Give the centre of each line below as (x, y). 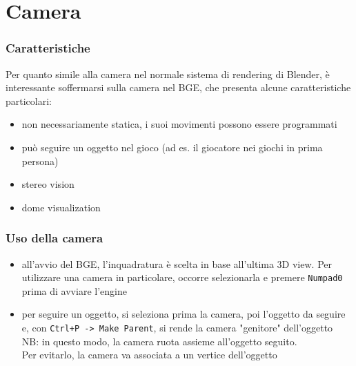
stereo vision (48, 184)
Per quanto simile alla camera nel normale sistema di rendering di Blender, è (168, 74)
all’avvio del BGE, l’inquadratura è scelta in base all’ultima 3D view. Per (177, 263)
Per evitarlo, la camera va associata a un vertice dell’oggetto (149, 355)
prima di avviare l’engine (74, 290)
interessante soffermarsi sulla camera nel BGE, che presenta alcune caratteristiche (178, 87)
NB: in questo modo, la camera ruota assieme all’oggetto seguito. (159, 341)
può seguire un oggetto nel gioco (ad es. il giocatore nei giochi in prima (172, 147)
